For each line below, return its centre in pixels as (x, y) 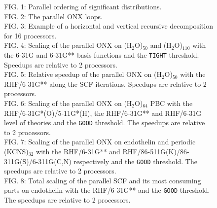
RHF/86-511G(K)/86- (156, 152)
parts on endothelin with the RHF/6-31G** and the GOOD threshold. (107, 190)
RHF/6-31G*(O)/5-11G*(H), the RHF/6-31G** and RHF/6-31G (103, 113)
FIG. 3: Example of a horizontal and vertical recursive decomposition (108, 26)
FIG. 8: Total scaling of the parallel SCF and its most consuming (103, 180)
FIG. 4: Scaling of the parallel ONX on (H (68, 45)
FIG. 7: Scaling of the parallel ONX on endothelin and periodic (100, 142)
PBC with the (171, 103)
